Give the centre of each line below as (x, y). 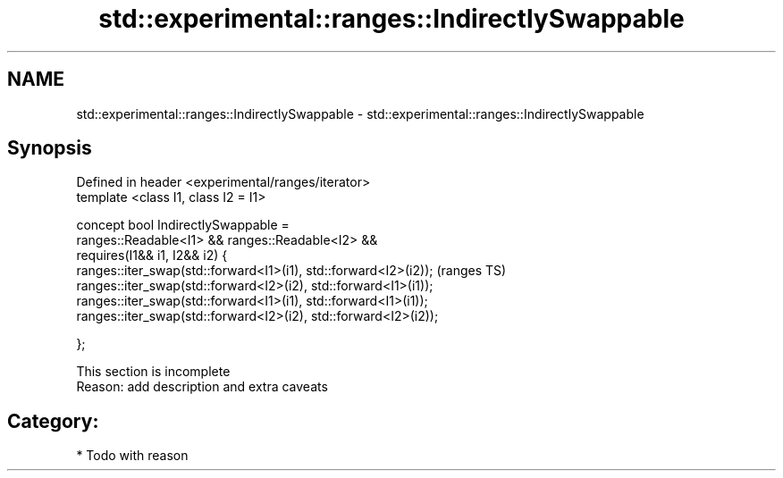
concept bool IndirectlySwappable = (183, 225)
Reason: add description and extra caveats (202, 387)
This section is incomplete (153, 372)
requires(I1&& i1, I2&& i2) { (152, 256)
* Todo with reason (132, 456)
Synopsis (50, 148)
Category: (53, 421)
